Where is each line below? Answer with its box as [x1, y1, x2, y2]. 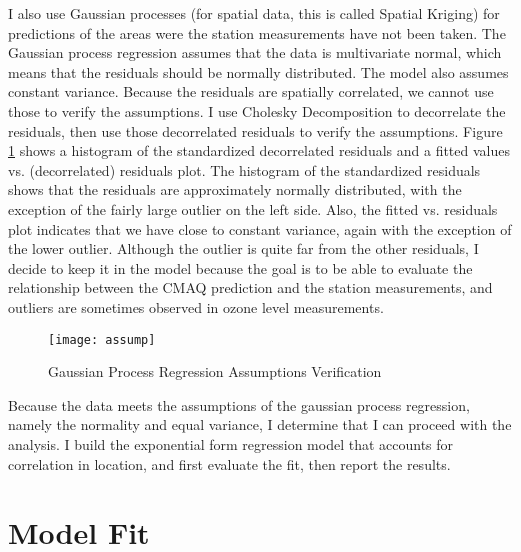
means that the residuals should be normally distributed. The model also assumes [8, 61, 509, 82]
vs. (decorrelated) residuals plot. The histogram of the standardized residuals [8, 159, 481, 180]
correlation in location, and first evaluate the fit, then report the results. [8, 453, 451, 474]
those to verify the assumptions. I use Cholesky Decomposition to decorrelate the [8, 100, 506, 121]
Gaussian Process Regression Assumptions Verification [48, 361, 382, 382]
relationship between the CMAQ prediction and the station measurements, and [8, 277, 493, 298]
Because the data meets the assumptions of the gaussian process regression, [8, 394, 470, 415]
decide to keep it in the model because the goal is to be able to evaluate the [8, 257, 473, 278]
